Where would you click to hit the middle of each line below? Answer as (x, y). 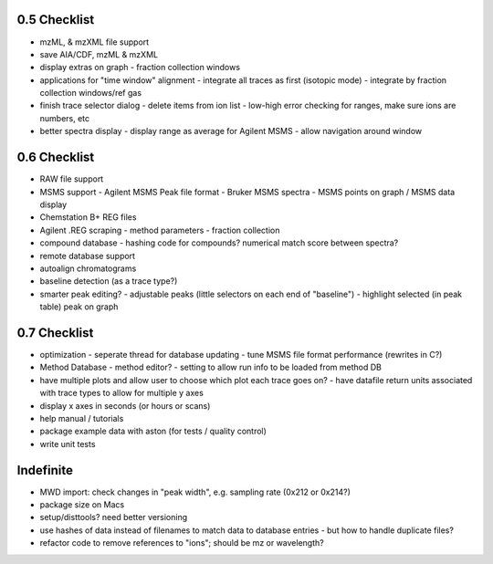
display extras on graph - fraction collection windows (140, 68)
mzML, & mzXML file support (94, 42)
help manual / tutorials (82, 418)
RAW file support (72, 179)
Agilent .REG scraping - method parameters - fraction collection (160, 230)
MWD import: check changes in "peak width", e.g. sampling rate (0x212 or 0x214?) (195, 492)
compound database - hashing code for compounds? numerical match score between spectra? (219, 243)
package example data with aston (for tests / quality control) (153, 431)
